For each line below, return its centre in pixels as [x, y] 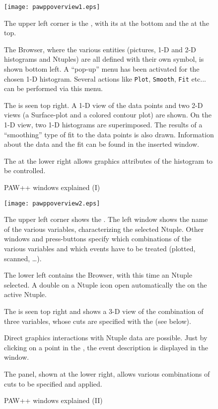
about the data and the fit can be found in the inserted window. [102, 144]
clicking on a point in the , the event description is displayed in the [106, 347]
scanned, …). [23, 258]
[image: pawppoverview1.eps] [52, 7]
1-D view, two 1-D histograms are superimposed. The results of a [103, 125]
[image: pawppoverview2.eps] [52, 203]
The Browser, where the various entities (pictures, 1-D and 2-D [100, 49]
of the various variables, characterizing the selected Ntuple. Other [104, 229]
